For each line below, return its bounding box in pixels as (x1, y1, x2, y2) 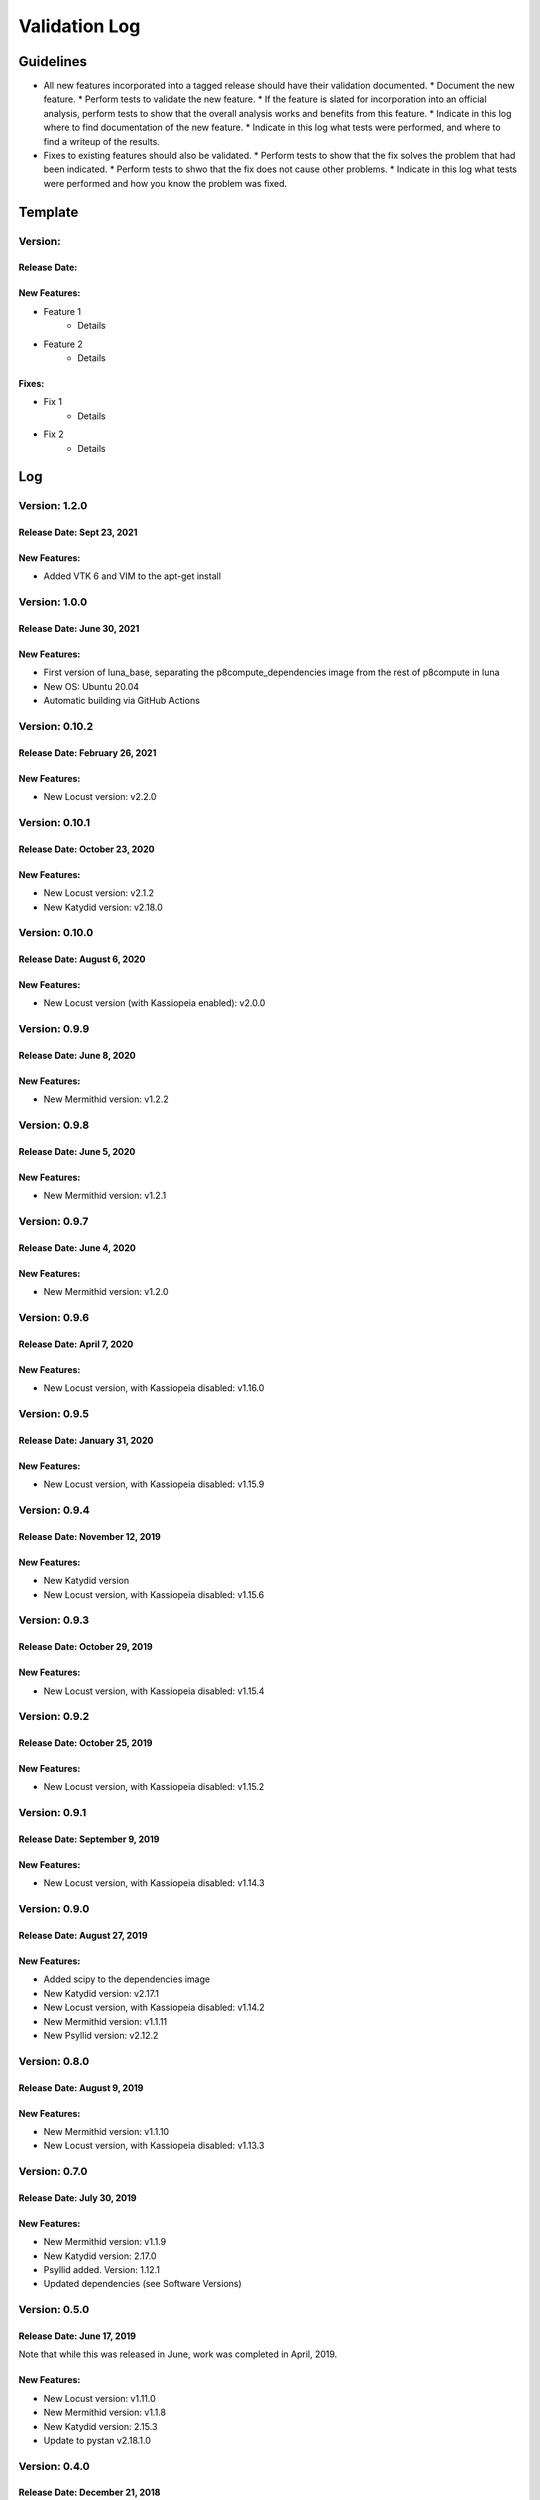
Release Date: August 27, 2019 (18, 1929, 148, 1941)
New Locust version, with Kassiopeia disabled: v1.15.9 (43, 1478, 265, 1490)
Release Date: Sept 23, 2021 (18, 526, 138, 539)
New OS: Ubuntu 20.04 (43, 680, 140, 692)
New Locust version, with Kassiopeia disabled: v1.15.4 (43, 1685, 265, 1697)
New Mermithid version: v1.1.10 (43, 2125, 170, 2137)
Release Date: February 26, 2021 (18, 746, 157, 759)
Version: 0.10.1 (18, 815, 90, 829)
